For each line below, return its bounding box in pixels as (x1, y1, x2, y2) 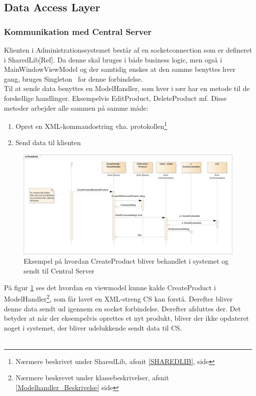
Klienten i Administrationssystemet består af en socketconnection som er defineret (4, 45, 252, 55)
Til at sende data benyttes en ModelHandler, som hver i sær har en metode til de (4, 83, 250, 93)
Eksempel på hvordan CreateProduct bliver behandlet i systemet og (24, 256, 229, 266)
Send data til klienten (15, 137, 81, 148)
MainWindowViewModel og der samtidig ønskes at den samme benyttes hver (4, 64, 236, 74)
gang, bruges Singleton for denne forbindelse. (4, 73, 143, 84)
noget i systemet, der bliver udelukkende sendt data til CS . (4, 322, 182, 333)
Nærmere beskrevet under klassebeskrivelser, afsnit (15, 372, 169, 383)
